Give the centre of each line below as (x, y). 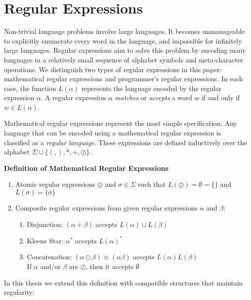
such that (152, 184)
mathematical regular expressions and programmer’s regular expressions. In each (124, 79)
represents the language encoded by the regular (151, 88)
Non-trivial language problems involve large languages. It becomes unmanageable (124, 31)
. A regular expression (73, 97)
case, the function (30, 88)
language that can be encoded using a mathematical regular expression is (113, 133)
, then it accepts (110, 266)
